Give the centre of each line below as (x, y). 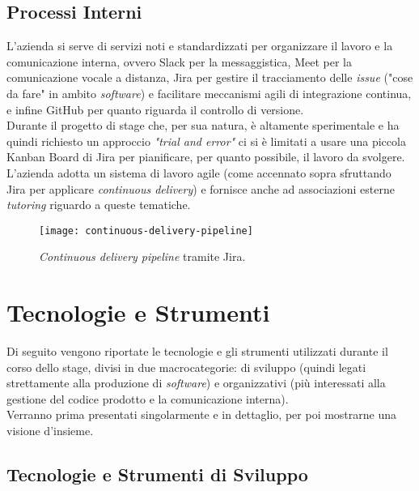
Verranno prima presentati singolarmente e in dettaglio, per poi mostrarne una (202, 414)
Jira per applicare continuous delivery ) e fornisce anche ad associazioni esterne (201, 188)
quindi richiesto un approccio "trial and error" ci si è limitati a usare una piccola (206, 141)
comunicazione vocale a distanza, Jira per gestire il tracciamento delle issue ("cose (210, 77)
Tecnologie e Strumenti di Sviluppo (157, 474)
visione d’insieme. (50, 431)
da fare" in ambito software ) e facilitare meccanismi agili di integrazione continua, (209, 93)
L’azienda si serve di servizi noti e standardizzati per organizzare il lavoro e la (200, 46)
